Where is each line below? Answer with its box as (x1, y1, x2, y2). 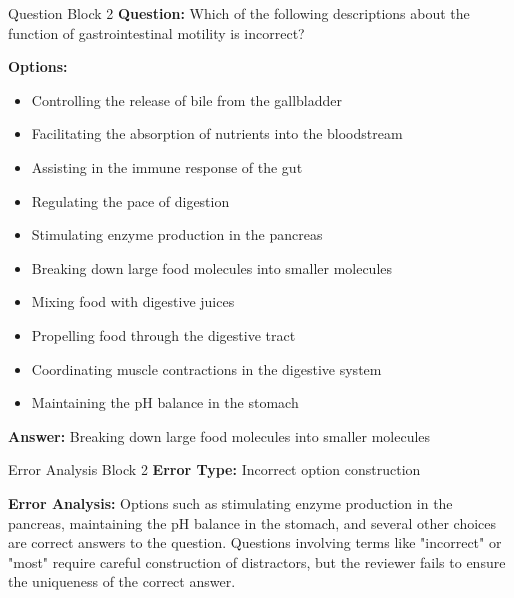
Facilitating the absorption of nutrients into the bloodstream (31, 123, 403, 144)
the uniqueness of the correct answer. (8, 571, 236, 592)
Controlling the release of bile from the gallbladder (31, 89, 342, 110)
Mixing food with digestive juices (31, 291, 235, 312)
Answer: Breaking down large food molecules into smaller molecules (8, 425, 431, 446)
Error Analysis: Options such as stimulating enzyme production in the (8, 492, 453, 513)
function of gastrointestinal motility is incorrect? (8, 22, 305, 43)
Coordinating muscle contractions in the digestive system (31, 358, 382, 379)
